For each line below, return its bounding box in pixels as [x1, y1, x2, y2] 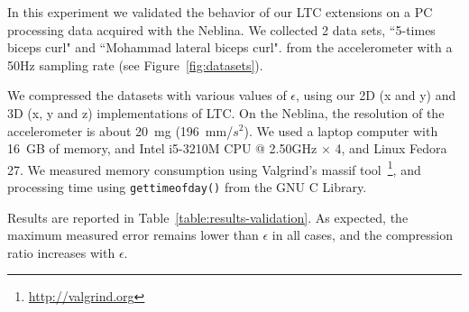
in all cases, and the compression [271, 225, 454, 244]
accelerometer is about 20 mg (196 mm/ [7, 121, 234, 140]
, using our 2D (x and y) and [296, 86, 456, 105]
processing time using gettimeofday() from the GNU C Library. [7, 178, 367, 196]
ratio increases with [7, 243, 115, 262]
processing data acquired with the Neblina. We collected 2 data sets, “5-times [7, 20, 436, 39]
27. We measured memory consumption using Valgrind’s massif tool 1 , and [7, 157, 421, 179]
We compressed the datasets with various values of [7, 86, 287, 105]
